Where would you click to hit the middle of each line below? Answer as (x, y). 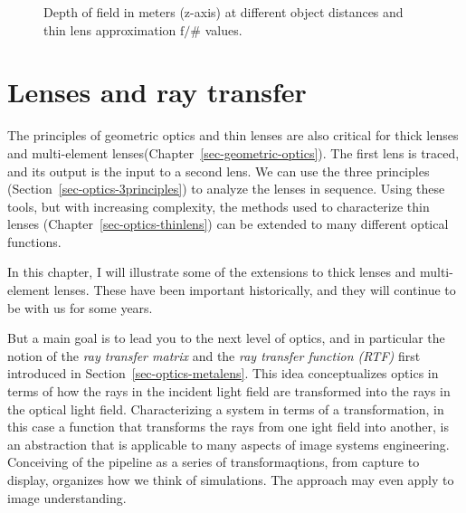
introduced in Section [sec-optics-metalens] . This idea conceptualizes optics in (223, 373)
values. (223, 29)
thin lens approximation (110, 29)
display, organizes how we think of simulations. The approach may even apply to (231, 480)
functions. (34, 241)
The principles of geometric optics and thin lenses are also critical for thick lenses (233, 135)
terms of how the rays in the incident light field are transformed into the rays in (229, 391)
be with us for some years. (80, 307)
